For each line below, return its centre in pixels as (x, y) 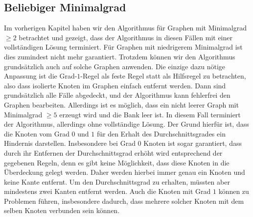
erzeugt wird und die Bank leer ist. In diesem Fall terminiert (150, 114)
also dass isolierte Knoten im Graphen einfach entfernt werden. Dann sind (115, 85)
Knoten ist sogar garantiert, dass (193, 143)
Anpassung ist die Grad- (41, 76)
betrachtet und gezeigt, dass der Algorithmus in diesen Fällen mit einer (126, 37)
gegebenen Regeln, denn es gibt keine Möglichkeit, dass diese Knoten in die (117, 162)
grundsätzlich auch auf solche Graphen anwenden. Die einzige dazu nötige (115, 66)
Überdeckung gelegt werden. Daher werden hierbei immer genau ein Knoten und (125, 172)
